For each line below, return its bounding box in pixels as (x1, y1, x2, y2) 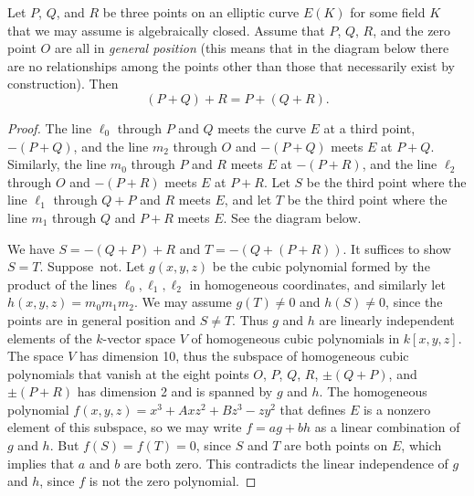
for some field (350, 3, 426, 21)
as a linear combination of (314, 417, 460, 437)
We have (7, 238, 55, 258)
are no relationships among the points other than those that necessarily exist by (7, 56, 455, 75)
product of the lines (7, 274, 117, 293)
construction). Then (7, 74, 119, 93)
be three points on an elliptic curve (102, 3, 300, 21)
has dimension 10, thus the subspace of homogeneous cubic (79, 346, 409, 365)
